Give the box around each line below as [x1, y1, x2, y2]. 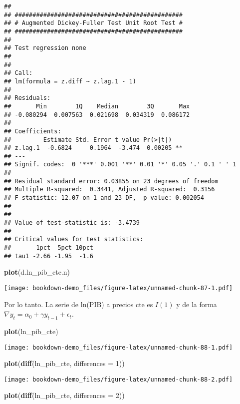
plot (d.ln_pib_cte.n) [4, 267, 70, 277]
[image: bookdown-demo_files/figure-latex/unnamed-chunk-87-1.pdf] [4, 284, 233, 292]
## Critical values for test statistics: [4, 236, 144, 243]
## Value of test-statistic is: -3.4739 [4, 219, 140, 227]
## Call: [4, 69, 33, 77]
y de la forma [176, 299, 217, 309]
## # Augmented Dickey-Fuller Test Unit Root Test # [4, 19, 183, 27]
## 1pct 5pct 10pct [4, 244, 93, 252]
